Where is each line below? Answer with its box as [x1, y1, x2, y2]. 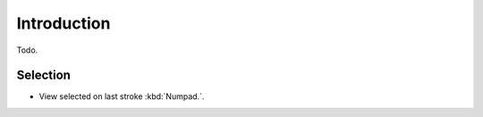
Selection [16, 68, 72, 83]
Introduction [16, 13, 111, 33]
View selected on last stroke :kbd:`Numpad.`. [38, 91, 205, 102]
